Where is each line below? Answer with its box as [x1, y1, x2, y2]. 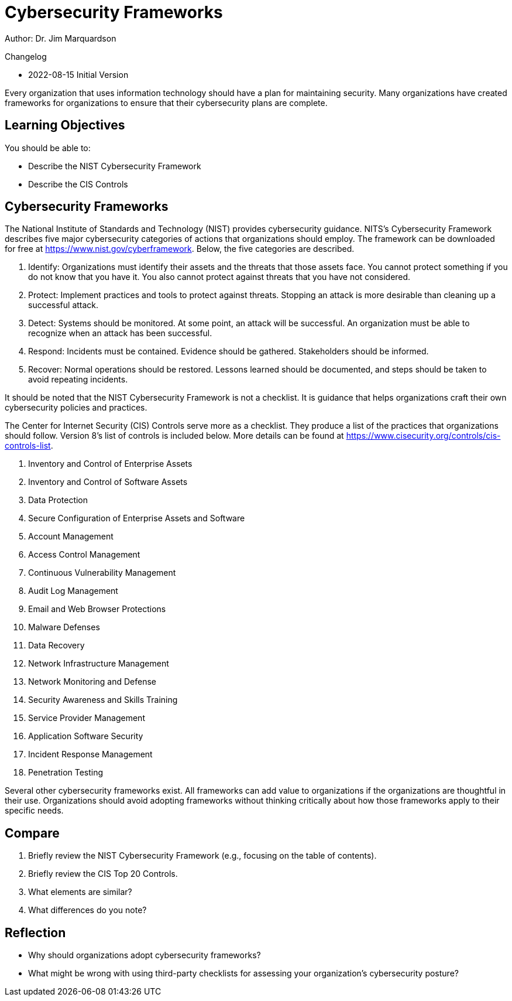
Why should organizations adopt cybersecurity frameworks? [28, 950, 261, 961]
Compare [5, 825, 60, 841]
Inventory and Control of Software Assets [28, 477, 188, 487]
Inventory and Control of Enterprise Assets [28, 459, 193, 469]
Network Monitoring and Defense [28, 677, 157, 687]
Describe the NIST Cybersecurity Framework [28, 160, 201, 171]
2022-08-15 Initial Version [28, 69, 129, 80]
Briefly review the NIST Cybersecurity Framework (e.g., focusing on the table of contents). [28, 850, 377, 861]
